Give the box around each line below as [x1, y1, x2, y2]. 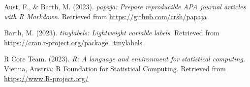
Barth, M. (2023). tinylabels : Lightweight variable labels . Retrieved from [4, 28, 219, 38]
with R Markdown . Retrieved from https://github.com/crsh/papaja [4, 11, 207, 21]
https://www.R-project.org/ [4, 73, 89, 83]
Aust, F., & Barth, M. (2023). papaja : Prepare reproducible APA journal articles [4, 1, 246, 11]
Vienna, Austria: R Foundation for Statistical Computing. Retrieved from [4, 63, 226, 73]
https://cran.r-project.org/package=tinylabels [4, 37, 143, 47]
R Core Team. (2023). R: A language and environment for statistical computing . [4, 54, 245, 64]
